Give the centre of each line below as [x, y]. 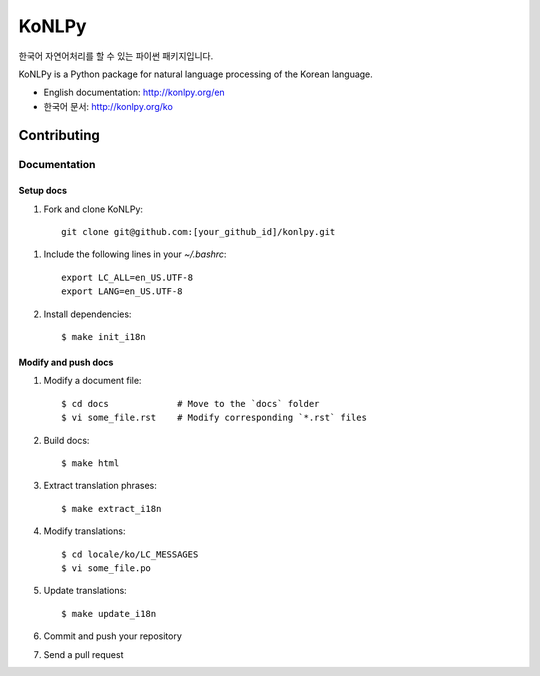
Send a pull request [83, 654]
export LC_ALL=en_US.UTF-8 [127, 277]
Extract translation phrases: [100, 486]
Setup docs [42, 191]
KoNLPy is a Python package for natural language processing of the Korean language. [196, 74]
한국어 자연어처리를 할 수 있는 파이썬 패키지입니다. [116, 56]
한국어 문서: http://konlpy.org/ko [108, 106]
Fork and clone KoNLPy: [93, 209]
